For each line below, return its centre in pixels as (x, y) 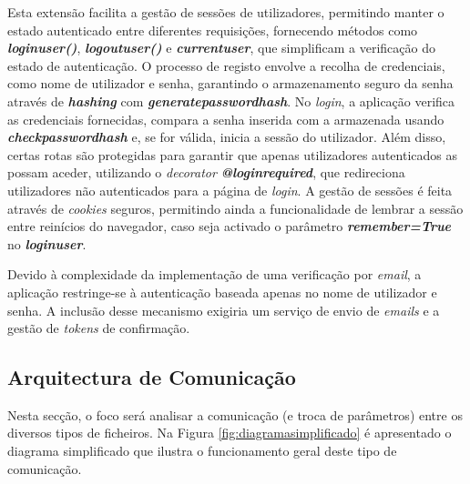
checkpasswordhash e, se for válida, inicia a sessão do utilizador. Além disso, (227, 137)
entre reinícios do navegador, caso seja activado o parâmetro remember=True (230, 226)
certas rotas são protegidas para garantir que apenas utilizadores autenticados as (232, 154)
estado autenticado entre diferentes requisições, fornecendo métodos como (213, 30)
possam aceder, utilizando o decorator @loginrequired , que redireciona (206, 172)
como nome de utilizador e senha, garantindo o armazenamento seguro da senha (230, 83)
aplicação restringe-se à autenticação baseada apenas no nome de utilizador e (222, 292)
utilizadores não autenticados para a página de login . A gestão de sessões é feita (230, 190)
